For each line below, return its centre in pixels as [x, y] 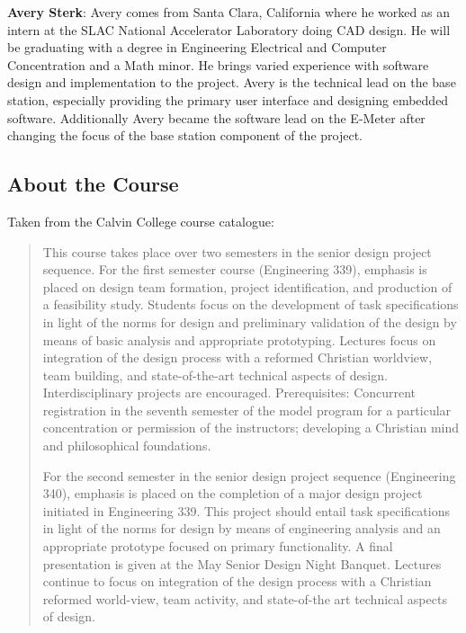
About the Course [93, 184]
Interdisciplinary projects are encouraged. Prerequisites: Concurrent [229, 392]
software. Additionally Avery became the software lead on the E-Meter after [216, 117]
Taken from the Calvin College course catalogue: [141, 221]
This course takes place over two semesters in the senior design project [237, 251]
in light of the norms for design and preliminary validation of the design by [250, 321]
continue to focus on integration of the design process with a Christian [237, 581]
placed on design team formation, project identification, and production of [247, 286]
